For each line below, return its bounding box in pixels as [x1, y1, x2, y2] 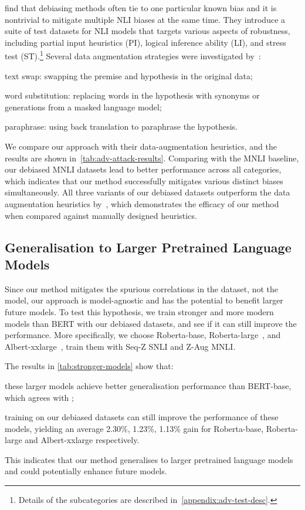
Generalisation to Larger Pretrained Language [5, 238, 292, 256]
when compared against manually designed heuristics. [5, 209, 197, 221]
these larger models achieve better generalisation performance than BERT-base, [5, 379, 292, 391]
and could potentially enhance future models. [5, 465, 167, 477]
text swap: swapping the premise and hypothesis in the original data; [5, 69, 253, 82]
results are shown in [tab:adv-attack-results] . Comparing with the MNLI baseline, [5, 151, 299, 164]
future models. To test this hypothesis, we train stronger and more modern [5, 305, 274, 318]
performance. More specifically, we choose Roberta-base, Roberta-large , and [5, 329, 281, 341]
